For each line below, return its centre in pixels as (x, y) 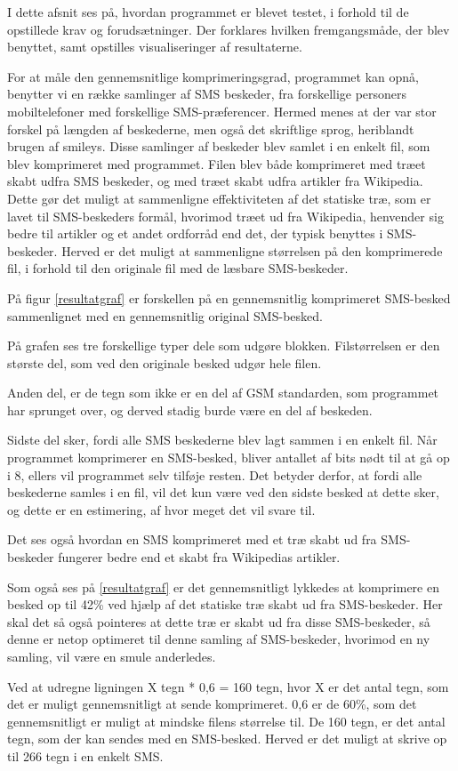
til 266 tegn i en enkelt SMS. (85, 755)
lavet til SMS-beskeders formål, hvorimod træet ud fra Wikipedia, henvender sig (225, 216)
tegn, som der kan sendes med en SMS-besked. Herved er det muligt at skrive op (227, 739)
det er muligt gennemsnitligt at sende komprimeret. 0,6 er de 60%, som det (212, 704)
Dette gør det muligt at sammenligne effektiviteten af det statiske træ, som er (219, 198)
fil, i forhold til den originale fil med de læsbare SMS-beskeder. (178, 268)
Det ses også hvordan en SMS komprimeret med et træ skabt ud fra (192, 539)
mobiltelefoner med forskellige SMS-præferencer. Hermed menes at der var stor (222, 111)
